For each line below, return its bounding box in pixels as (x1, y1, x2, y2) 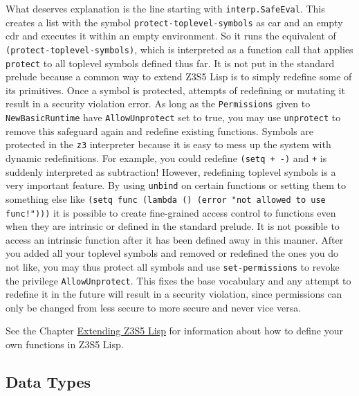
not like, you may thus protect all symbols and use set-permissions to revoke (6, 259, 340, 273)
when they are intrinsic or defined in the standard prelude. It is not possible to (6, 219, 340, 233)
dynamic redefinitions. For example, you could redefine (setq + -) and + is (6, 150, 327, 165)
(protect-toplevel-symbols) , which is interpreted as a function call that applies (6, 42, 353, 56)
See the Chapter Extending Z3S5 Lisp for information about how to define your (6, 323, 343, 338)
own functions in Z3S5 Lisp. (6, 337, 124, 352)
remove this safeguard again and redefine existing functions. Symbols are (6, 123, 314, 138)
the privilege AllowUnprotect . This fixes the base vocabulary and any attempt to (6, 273, 351, 287)
